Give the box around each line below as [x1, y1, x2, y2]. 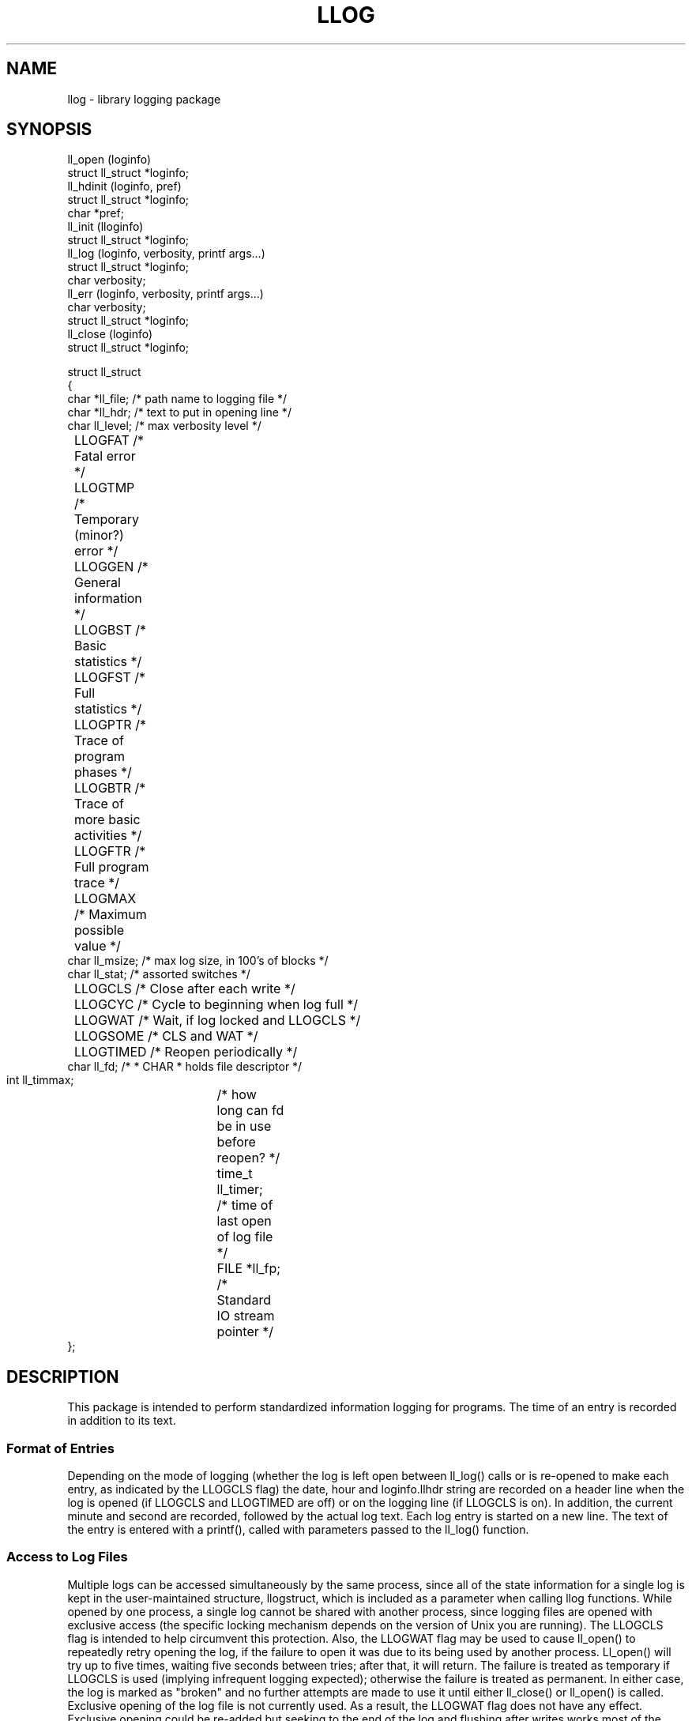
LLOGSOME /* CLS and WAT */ [74, 1028, 258, 1045]
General [74, 574, 121, 591]
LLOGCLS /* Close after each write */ [74, 981, 295, 997]
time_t [216, 1166, 253, 1182]
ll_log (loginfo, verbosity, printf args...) [67, 247, 265, 261]
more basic [74, 812, 141, 828]
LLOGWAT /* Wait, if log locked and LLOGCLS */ [74, 1012, 361, 1029]
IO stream [216, 1308, 275, 1324]
